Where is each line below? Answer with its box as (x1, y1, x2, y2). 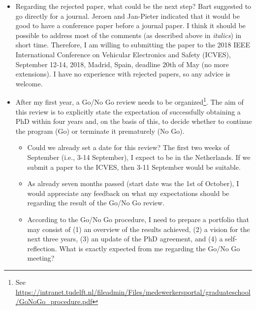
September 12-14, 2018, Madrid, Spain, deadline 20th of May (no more (15, 59, 229, 69)
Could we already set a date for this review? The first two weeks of (27, 142, 229, 153)
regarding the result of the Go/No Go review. (27, 197, 165, 208)
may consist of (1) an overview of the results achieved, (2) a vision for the (27, 224, 250, 234)
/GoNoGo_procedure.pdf (15, 296, 93, 307)
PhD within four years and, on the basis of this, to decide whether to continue (15, 116, 252, 126)
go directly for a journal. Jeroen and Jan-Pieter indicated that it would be (15, 10, 240, 21)
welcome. (15, 78, 43, 88)
